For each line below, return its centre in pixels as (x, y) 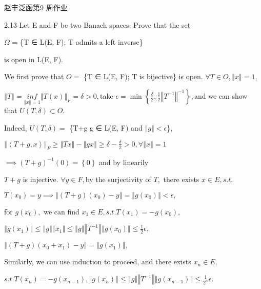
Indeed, (16, 127)
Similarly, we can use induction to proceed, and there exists (98, 261)
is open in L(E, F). (34, 59)
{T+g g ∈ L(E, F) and (106, 127)
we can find (62, 211)
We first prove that (34, 76)
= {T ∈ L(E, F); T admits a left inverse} (77, 42)
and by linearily (124, 162)
